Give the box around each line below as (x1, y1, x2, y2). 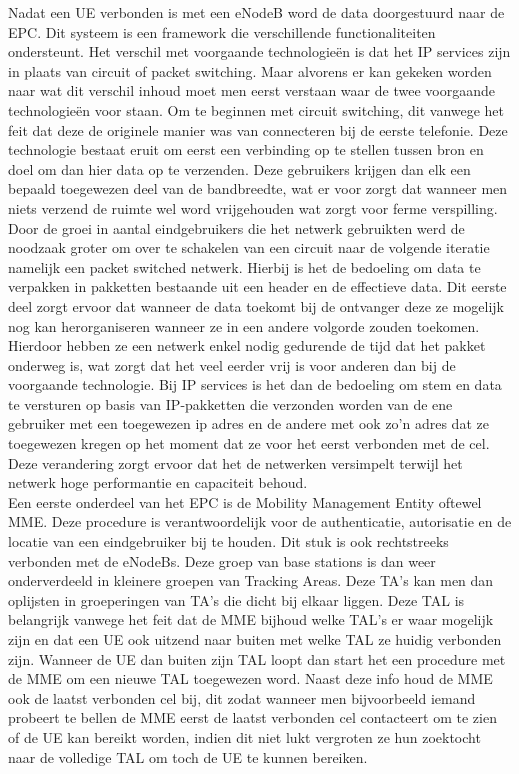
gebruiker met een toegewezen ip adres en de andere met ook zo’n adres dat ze (8, 413, 489, 434)
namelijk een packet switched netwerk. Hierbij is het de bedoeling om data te (8, 256, 481, 277)
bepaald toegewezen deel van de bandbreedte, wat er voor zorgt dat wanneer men (8, 178, 508, 199)
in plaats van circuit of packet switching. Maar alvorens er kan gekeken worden (8, 60, 492, 81)
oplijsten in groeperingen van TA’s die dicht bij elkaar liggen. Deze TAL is (8, 589, 465, 610)
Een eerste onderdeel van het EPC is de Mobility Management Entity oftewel (8, 491, 482, 512)
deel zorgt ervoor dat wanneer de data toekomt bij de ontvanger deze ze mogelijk (8, 295, 504, 316)
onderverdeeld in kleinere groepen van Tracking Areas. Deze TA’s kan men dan (8, 570, 494, 591)
